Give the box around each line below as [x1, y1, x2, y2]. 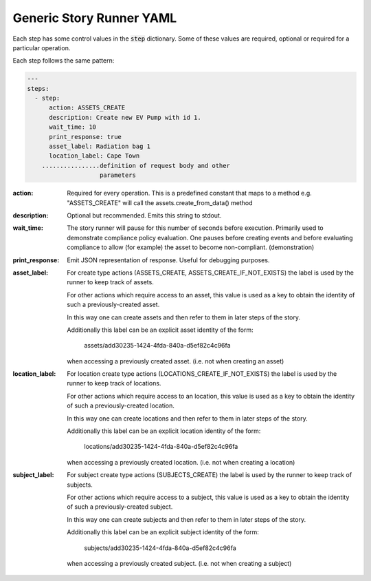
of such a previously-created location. [67, 401, 175, 410]
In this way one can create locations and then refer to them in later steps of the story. [67, 414, 308, 423]
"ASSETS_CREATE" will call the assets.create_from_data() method [67, 198, 254, 207]
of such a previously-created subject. [67, 503, 173, 511]
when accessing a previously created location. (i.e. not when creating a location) [67, 458, 295, 466]
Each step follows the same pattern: [12, 56, 115, 65]
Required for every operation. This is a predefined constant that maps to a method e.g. [67, 189, 312, 198]
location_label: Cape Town [49, 152, 140, 160]
